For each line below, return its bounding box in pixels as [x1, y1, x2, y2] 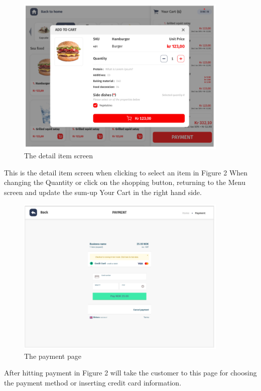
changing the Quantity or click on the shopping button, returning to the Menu [4, 177, 245, 187]
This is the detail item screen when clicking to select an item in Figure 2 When [4, 167, 248, 177]
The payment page [24, 350, 81, 361]
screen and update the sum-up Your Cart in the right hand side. [4, 187, 202, 198]
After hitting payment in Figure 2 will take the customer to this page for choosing [4, 367, 257, 378]
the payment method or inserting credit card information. [4, 377, 182, 387]
